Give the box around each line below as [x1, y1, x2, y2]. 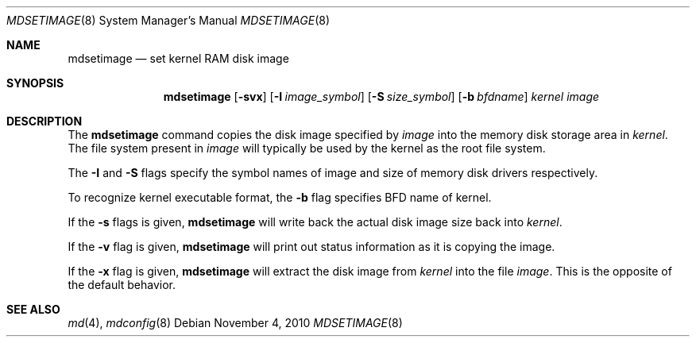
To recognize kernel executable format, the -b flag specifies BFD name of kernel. [68, 191, 492, 204]
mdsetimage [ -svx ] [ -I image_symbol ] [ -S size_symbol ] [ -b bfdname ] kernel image [163, 90, 600, 103]
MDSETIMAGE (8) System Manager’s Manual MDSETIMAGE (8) [6, 13, 331, 27]
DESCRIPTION [6, 114, 83, 128]
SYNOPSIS [6, 76, 64, 90]
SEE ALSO [6, 303, 60, 316]
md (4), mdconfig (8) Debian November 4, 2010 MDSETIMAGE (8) [68, 316, 403, 330]
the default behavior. [68, 278, 176, 291]
